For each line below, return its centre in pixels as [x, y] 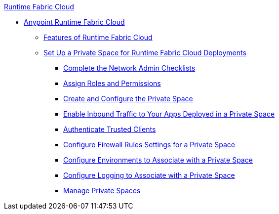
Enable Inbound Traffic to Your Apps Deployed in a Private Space [169, 114]
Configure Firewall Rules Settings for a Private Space [149, 145]
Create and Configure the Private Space [128, 99]
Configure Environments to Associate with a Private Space [158, 160]
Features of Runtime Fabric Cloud [98, 37]
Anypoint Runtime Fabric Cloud [74, 22]
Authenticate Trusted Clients [110, 129]
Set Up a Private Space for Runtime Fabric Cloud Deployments [145, 53]
